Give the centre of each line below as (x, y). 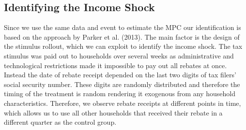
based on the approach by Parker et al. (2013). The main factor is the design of (122, 36)
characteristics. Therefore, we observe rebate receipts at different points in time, (123, 103)
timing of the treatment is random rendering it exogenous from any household (120, 94)
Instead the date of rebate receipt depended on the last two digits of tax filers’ (120, 75)
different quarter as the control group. (60, 122)
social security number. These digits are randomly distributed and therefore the (122, 84)
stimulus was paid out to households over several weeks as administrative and (119, 55)
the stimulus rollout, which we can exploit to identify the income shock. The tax (123, 46)
